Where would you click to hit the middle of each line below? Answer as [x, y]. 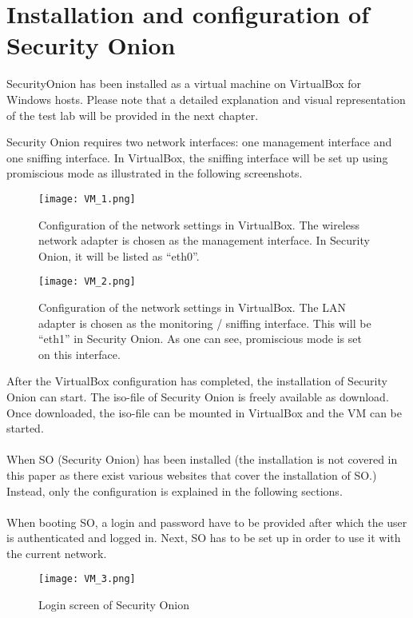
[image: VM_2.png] [87, 282]
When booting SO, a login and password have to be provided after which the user [207, 522]
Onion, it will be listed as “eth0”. [119, 255]
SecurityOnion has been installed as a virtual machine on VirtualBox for [184, 84]
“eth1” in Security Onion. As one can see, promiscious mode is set [200, 339]
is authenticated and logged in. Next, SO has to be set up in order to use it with [204, 538]
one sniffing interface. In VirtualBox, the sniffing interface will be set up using [197, 157]
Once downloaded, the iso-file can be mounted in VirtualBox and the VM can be [204, 412]
